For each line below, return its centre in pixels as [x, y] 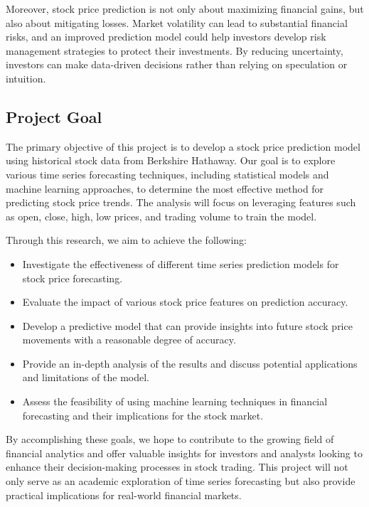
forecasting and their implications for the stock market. [143, 415]
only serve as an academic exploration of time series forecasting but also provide [181, 481]
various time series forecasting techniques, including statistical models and [167, 174]
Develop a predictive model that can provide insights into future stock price [187, 325]
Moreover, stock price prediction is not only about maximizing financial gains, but [185, 9]
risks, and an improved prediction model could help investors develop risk [166, 37]
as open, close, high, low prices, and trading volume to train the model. [161, 216]
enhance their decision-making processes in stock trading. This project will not [177, 467]
